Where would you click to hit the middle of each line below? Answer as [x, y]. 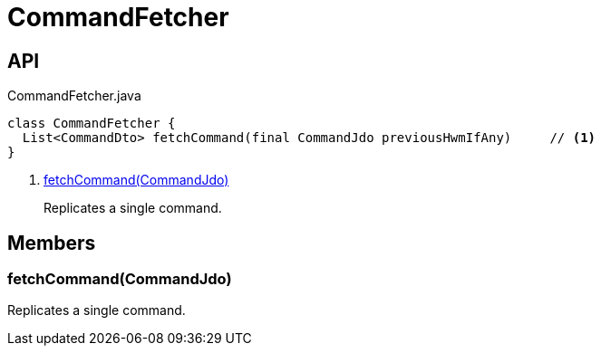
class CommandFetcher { [92, 124]
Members [52, 243]
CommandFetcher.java [74, 96]
